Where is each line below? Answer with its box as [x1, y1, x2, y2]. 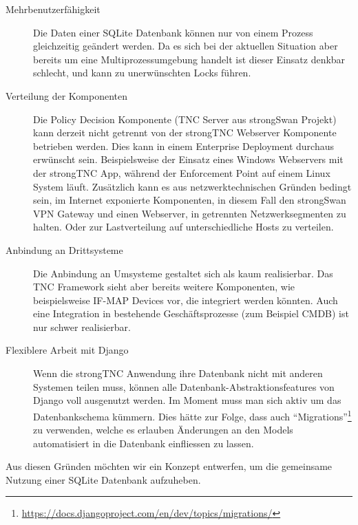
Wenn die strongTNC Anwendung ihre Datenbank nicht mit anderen [33, 366, 323, 381]
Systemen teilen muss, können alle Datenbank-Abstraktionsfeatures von [33, 379, 335, 394]
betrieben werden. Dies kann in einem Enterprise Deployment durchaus [33, 138, 334, 153]
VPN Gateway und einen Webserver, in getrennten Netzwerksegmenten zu [33, 206, 346, 220]
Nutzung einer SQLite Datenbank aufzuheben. [6, 472, 201, 486]
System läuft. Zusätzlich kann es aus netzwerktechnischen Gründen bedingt [33, 179, 352, 193]
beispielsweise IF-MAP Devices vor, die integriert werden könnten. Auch [33, 292, 338, 307]
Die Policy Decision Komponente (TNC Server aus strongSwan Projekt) [33, 111, 337, 126]
